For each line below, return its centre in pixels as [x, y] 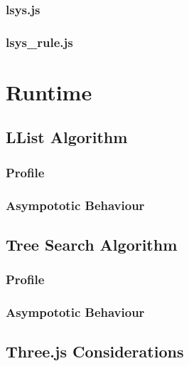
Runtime [49, 91]
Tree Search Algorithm [92, 244]
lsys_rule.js [39, 42]
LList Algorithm [67, 137]
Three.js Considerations [95, 351]
